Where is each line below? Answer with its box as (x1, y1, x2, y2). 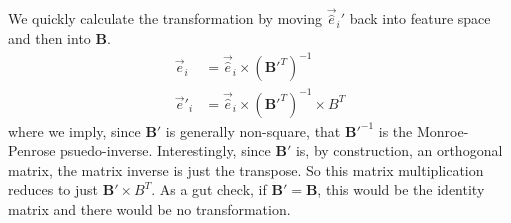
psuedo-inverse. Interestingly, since (60, 140, 271, 161)
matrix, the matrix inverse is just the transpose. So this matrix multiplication (8, 159, 484, 180)
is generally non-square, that (165, 120, 341, 141)
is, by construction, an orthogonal (295, 140, 503, 161)
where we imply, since (8, 120, 141, 141)
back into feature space (349, 8, 491, 29)
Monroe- (416, 120, 469, 141)
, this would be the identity (317, 179, 485, 200)
